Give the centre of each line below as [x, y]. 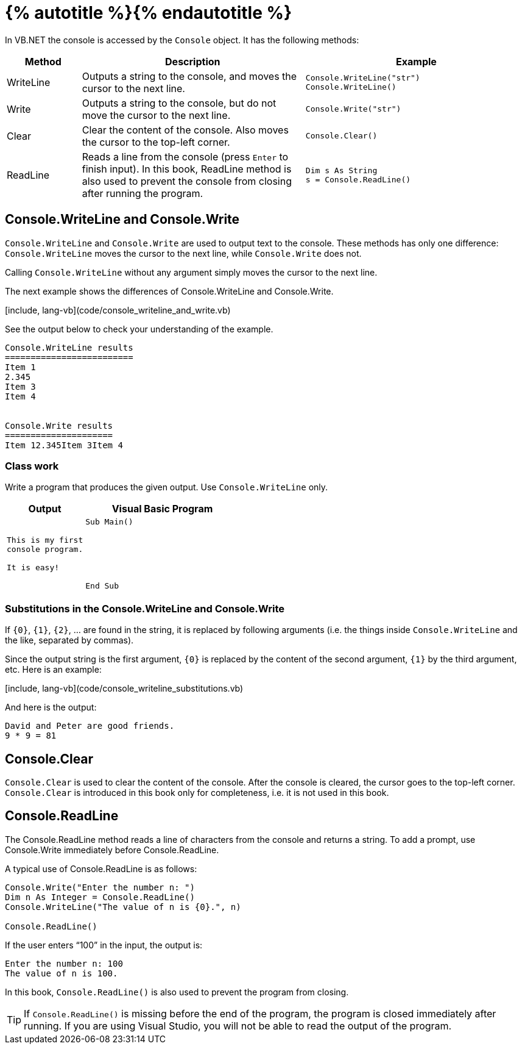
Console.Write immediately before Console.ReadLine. [112, 850]
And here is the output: [51, 707]
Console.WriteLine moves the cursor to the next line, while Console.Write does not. [183, 253]
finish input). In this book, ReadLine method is [187, 169]
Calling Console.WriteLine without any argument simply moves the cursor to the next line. [191, 272]
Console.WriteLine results [69, 347]
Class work [32, 466]
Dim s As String [341, 170]
